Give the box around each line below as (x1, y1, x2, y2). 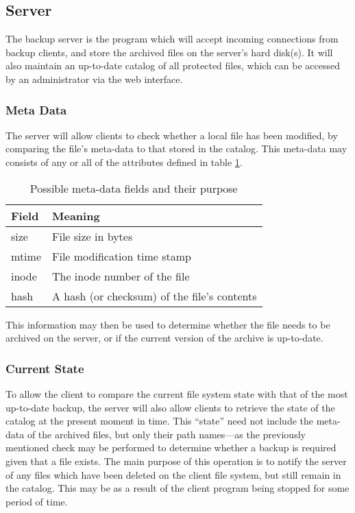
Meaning (51, 207, 100, 224)
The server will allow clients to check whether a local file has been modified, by (5, 128, 338, 142)
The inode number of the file (51, 267, 190, 284)
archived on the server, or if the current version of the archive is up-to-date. (5, 331, 323, 345)
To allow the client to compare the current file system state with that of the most (5, 386, 348, 401)
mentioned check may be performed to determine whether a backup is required (5, 440, 336, 455)
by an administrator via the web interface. (5, 71, 183, 86)
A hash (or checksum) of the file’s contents (51, 287, 257, 304)
